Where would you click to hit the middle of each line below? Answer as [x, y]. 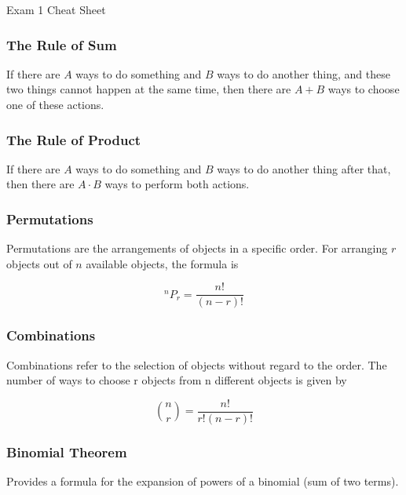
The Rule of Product [74, 139]
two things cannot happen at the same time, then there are [149, 89]
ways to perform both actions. [177, 184]
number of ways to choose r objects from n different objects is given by [177, 380]
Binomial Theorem [67, 451]
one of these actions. [55, 104]
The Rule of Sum [62, 44]
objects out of [39, 263]
